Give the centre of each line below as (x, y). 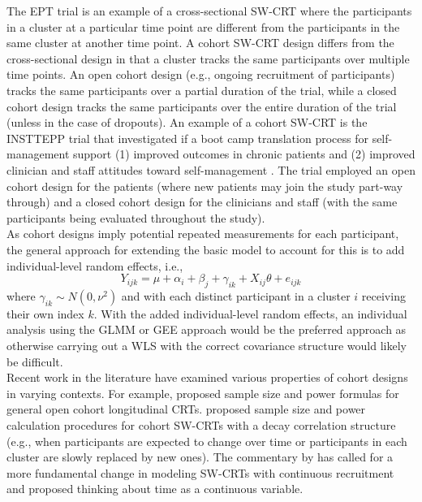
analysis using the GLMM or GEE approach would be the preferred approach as (207, 329)
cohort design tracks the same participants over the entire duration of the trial (202, 106)
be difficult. (35, 361)
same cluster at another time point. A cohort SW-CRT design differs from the (200, 43)
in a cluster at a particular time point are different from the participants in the (203, 26)
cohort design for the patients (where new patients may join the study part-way (205, 186)
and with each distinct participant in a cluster (236, 295)
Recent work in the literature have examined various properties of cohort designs (207, 377)
